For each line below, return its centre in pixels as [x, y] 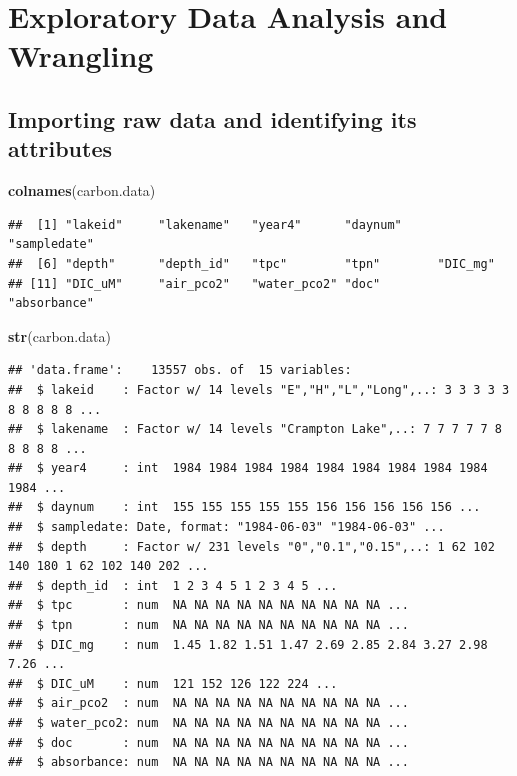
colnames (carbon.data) [82, 190]
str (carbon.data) [59, 335]
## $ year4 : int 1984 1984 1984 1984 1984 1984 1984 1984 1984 [248, 468]
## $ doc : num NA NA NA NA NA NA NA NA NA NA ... [208, 742]
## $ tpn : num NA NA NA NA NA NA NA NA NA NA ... [208, 625]
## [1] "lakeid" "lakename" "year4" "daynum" [205, 224]
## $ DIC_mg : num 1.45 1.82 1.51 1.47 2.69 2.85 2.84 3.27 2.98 [248, 644]
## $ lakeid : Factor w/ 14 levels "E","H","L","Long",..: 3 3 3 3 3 [259, 389]
